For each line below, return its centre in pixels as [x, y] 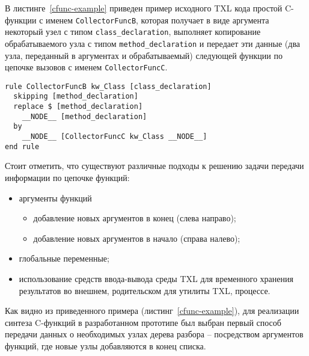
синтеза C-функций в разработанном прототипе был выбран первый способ [143, 322]
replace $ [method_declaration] [78, 107]
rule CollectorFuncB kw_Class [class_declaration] [108, 86]
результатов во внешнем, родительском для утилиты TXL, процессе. [145, 290]
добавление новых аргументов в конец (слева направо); [135, 218]
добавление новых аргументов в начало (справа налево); [137, 238]
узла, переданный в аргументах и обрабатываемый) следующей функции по [144, 55]
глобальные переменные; [64, 258]
